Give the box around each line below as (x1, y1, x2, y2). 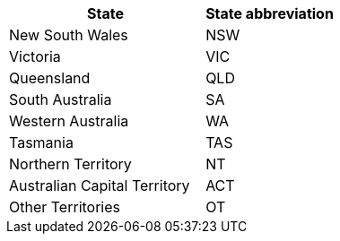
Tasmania (9, 133, 74, 151)
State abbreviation (205, 4, 334, 22)
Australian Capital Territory (9, 176, 190, 194)
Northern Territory (9, 155, 132, 173)
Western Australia (9, 112, 129, 130)
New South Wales (9, 26, 128, 44)
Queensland (9, 69, 91, 87)
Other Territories (9, 198, 121, 216)
